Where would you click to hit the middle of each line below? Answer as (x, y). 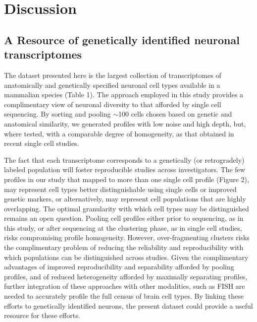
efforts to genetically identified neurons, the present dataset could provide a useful (128, 305)
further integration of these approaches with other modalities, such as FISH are (125, 286)
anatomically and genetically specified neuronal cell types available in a (112, 85)
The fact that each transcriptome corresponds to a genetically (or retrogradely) (124, 160)
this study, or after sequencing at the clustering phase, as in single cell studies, (123, 227)
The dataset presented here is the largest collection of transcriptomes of (113, 75)
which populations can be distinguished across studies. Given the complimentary (126, 257)
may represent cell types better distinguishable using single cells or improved (120, 189)
